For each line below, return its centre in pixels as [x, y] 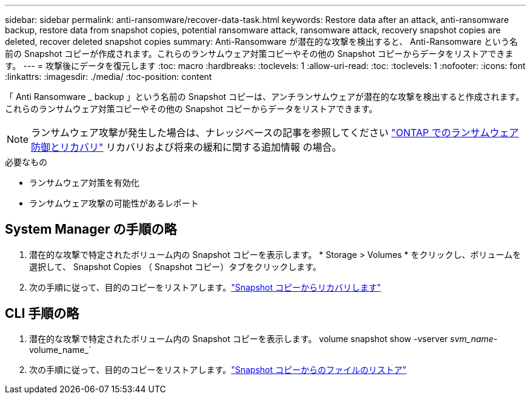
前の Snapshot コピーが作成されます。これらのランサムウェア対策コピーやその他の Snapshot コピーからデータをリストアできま [259, 54]
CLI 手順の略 [42, 314]
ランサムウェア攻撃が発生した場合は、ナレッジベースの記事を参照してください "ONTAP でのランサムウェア [275, 133]
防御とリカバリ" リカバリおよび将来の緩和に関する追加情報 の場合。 [186, 147]
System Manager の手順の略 [91, 229]
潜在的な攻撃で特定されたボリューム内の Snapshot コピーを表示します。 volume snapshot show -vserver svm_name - [263, 338]
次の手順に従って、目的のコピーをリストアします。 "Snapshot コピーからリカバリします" [205, 287]
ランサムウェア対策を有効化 [84, 183]
